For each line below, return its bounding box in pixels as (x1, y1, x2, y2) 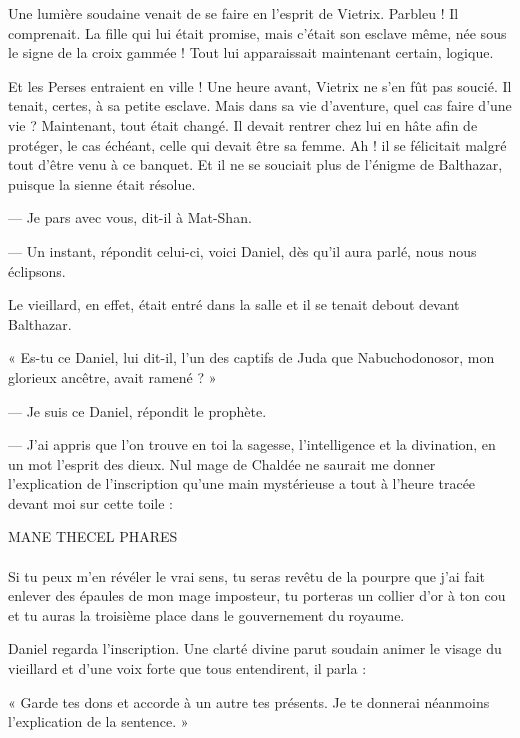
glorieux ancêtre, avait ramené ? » (8, 366, 217, 387)
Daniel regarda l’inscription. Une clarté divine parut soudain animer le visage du (8, 638, 502, 659)
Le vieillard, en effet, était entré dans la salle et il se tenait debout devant (8, 294, 460, 315)
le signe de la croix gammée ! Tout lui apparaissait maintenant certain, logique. (8, 42, 494, 63)
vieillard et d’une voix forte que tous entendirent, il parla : (8, 658, 367, 679)
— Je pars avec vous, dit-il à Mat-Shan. (8, 207, 252, 228)
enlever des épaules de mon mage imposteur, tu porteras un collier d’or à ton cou (8, 585, 506, 606)
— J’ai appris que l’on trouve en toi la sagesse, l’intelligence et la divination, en (8, 434, 496, 455)
